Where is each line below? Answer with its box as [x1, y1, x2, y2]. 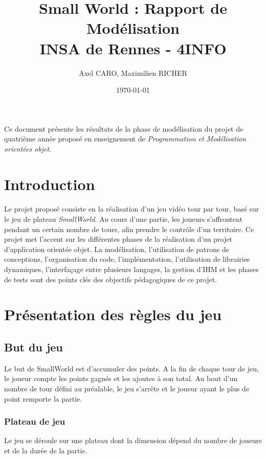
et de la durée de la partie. [4, 445, 87, 455]
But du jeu [4, 339, 63, 354]
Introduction [4, 173, 95, 194]
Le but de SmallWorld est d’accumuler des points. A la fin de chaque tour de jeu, [4, 363, 259, 373]
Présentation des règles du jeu [4, 304, 222, 325]
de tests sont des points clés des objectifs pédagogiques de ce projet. [4, 274, 217, 284]
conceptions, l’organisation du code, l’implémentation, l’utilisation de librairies [4, 254, 250, 264]
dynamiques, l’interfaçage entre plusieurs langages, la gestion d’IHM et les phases [4, 264, 259, 274]
